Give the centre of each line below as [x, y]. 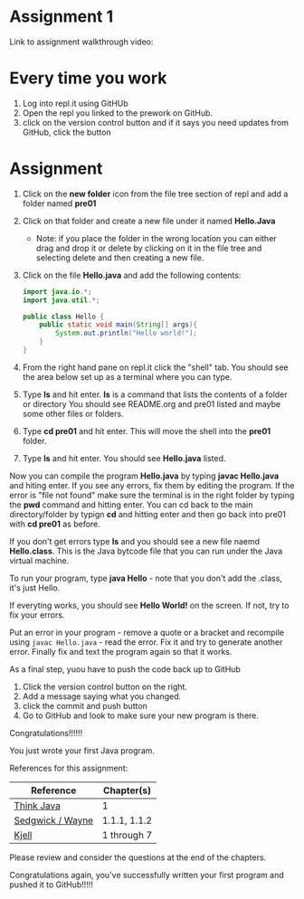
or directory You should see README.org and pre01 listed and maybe [152, 403]
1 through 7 [127, 835]
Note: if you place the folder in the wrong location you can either [157, 238]
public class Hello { [63, 317]
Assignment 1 [62, 17]
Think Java [37, 805]
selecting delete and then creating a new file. [120, 257]
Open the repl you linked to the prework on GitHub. [118, 113]
